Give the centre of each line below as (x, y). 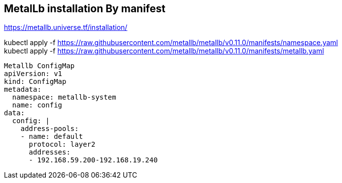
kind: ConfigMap (35, 82)
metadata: (23, 90)
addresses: (50, 152)
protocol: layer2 (62, 144)
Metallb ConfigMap (39, 66)
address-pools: (50, 129)
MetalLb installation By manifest (85, 9)
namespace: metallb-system (64, 97)
